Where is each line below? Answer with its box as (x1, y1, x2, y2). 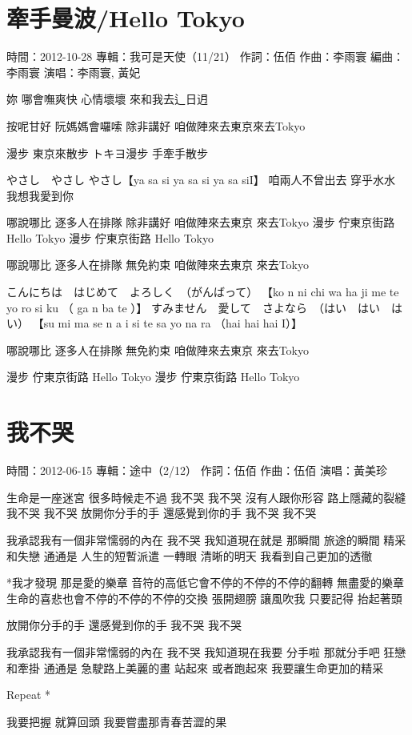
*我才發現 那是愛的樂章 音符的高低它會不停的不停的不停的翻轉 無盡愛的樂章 (6, 574, 404, 591)
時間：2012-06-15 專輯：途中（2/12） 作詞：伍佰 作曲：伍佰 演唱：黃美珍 (6, 462, 387, 479)
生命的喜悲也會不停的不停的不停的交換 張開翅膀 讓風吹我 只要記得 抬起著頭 (6, 589, 402, 606)
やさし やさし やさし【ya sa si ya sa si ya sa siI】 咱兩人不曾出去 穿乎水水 (6, 171, 396, 188)
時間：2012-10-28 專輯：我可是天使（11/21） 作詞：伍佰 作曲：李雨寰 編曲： (6, 48, 404, 65)
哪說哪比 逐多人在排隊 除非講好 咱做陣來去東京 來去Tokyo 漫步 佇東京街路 (6, 214, 395, 231)
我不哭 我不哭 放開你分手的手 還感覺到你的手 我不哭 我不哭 (6, 504, 317, 521)
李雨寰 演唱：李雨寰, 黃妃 (6, 63, 141, 80)
